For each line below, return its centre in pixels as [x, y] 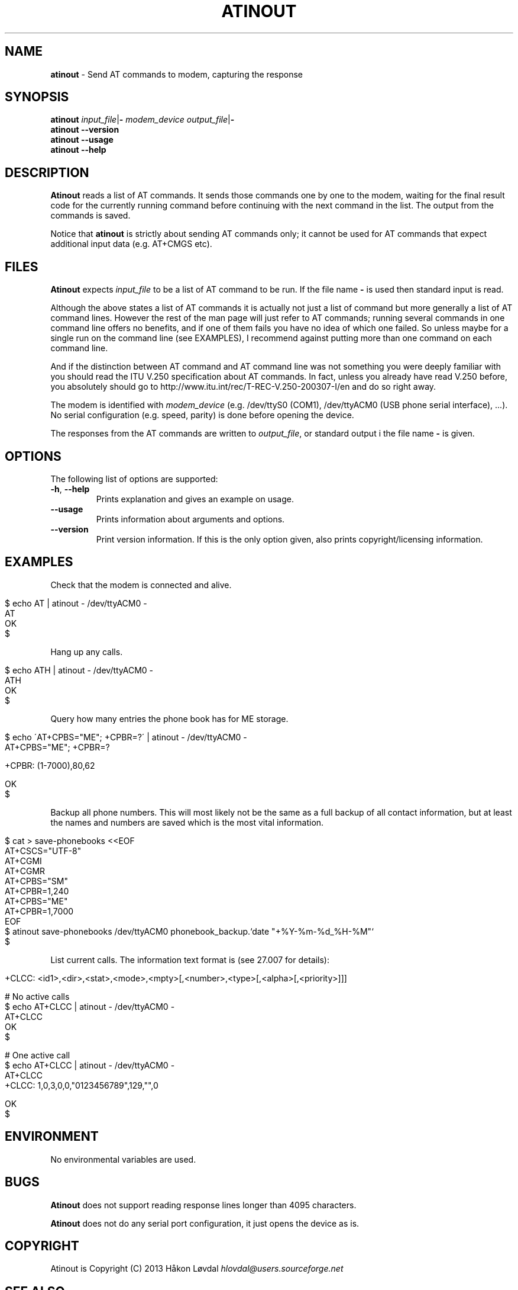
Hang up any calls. [87, 652]
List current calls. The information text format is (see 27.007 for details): [190, 960]
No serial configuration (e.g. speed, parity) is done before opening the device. [202, 415]
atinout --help [78, 150]
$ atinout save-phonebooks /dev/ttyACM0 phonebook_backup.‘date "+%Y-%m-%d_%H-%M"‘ [189, 931]
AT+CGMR [25, 871]
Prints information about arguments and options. [190, 519]
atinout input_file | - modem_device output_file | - [143, 120]
